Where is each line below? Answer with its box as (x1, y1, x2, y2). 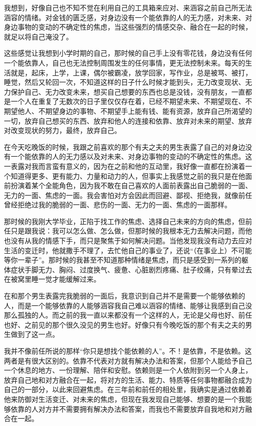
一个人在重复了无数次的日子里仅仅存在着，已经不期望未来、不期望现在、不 (10, 96, 252, 106)
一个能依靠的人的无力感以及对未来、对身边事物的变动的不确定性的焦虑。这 (10, 151, 252, 162)
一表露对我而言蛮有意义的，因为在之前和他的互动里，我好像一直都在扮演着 (4, 161, 245, 171)
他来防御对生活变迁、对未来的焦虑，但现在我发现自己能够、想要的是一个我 (4, 393, 245, 404)
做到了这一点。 (10, 329, 59, 339)
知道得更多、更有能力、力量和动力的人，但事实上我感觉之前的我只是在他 (10, 170, 245, 181)
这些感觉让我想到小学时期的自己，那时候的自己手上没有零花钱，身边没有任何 (4, 48, 252, 58)
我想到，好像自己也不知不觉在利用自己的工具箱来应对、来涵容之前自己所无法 (4, 2, 252, 12)
